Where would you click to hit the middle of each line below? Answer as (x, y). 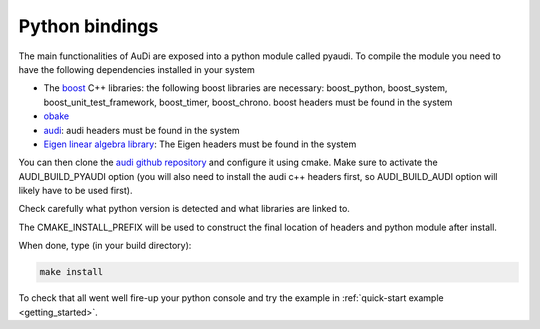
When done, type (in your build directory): (105, 246)
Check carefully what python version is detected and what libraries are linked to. (184, 209)
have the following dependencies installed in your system (136, 69)
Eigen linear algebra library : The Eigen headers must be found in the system (200, 144)
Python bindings (88, 26)
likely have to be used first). (75, 191)
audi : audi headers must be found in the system (141, 130)
